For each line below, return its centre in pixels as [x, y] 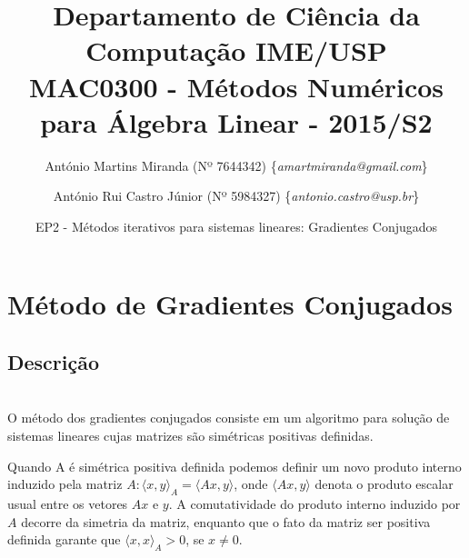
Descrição [54, 362]
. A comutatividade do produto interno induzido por [314, 504]
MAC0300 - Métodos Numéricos [236, 86]
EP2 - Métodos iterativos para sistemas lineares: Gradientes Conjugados [236, 226]
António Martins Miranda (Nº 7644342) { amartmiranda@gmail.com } [236, 165]
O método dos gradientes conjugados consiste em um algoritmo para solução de [229, 418]
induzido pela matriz [65, 484]
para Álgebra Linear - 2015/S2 [236, 121]
